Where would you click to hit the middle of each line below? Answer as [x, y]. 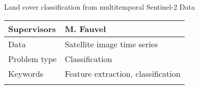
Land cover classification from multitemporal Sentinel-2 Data [99, 7]
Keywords [26, 73]
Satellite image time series [111, 44]
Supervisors [32, 28]
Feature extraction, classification [122, 73]
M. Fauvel [85, 28]
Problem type [32, 58]
